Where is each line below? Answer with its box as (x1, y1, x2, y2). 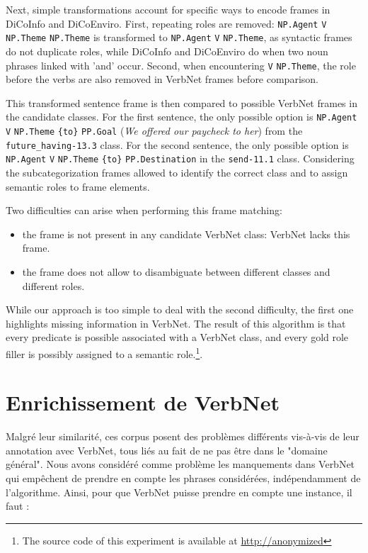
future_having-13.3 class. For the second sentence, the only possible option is (6, 137, 349, 152)
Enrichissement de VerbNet (6, 388, 280, 417)
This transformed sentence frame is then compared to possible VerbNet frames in (6, 95, 357, 110)
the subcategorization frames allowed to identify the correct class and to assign (6, 164, 348, 179)
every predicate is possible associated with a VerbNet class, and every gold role (6, 330, 349, 345)
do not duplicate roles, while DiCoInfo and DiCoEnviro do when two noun (6, 43, 328, 58)
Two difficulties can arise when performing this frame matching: (6, 203, 282, 218)
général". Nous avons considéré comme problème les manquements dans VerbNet (6, 457, 355, 471)
